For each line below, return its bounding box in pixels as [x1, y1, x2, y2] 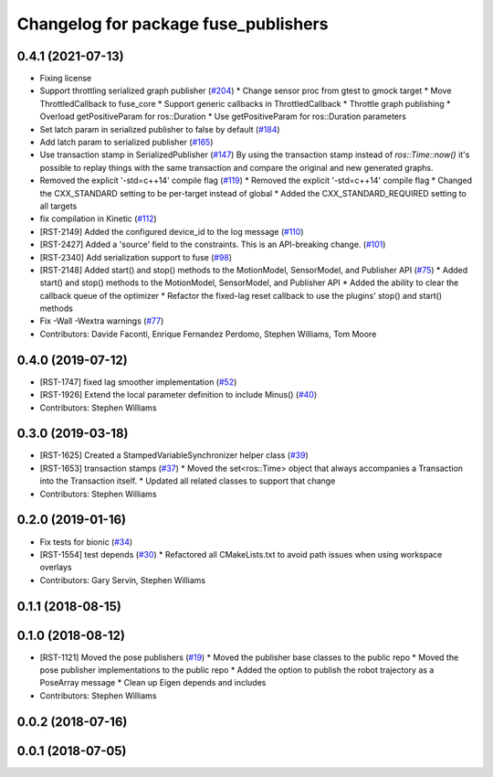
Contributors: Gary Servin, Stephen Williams [39, 574, 206, 585]
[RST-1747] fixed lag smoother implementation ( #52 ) [39, 376, 237, 388]
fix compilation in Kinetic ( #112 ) [39, 213, 157, 224]
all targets [39, 200, 78, 211]
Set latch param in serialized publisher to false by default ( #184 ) [39, 123, 280, 134]
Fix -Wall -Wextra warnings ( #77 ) [39, 315, 164, 326]
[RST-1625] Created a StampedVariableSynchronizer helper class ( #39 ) [39, 450, 309, 461]
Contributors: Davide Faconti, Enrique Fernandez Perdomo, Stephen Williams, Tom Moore [39, 328, 377, 339]
